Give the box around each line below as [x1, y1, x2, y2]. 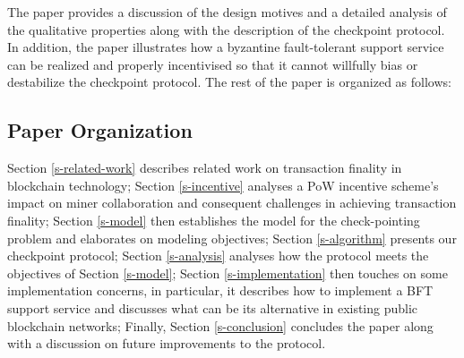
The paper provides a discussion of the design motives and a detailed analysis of [7, 3, 447, 21]
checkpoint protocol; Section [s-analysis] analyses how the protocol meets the [7, 246, 429, 265]
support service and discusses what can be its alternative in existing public [7, 298, 418, 317]
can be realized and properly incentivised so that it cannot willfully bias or [7, 55, 418, 73]
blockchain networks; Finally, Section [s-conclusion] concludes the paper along [7, 316, 434, 335]
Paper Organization [7, 116, 193, 144]
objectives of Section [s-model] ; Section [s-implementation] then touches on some [7, 263, 448, 282]
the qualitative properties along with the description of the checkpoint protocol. [7, 20, 445, 38]
